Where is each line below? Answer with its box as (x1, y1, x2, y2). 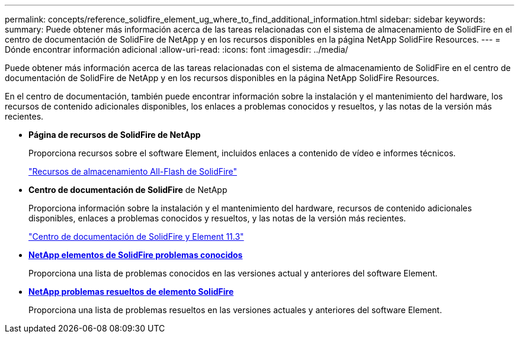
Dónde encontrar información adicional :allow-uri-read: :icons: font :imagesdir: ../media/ (5, 44, 348, 54)
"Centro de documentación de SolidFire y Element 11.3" (28, 231, 244, 242)
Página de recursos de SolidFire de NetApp (28, 130, 201, 140)
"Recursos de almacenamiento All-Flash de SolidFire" (28, 166, 237, 176)
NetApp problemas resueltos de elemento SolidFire (28, 287, 234, 297)
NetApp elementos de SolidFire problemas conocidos (28, 250, 243, 260)
